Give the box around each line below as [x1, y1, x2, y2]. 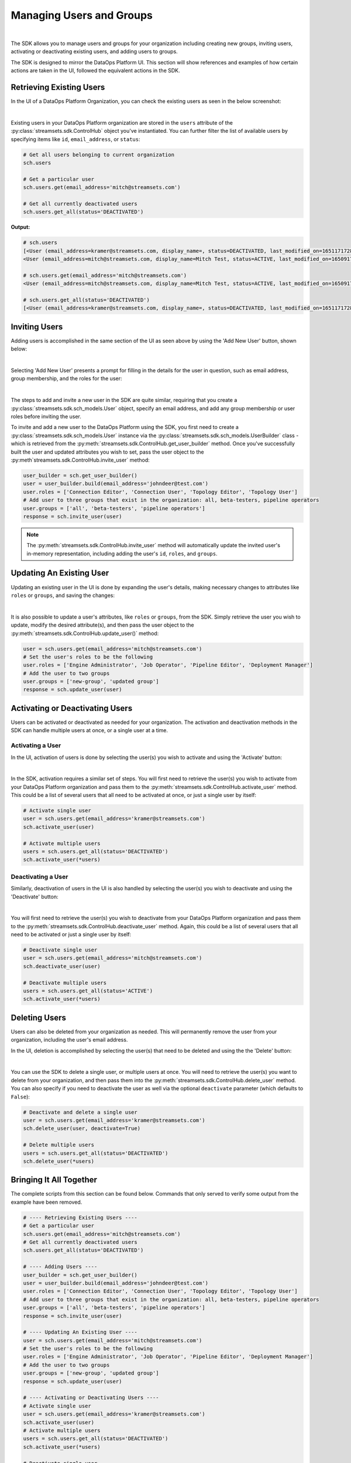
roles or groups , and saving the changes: [11, 592, 115, 599]
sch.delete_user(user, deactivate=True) [23, 1125, 140, 1132]
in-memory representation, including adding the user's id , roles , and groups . [26, 550, 218, 557]
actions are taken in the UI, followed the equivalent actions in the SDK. [11, 67, 181, 74]
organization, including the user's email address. [11, 1036, 128, 1043]
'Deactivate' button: [11, 893, 58, 900]
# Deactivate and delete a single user [23, 1109, 137, 1115]
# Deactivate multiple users [23, 979, 107, 986]
